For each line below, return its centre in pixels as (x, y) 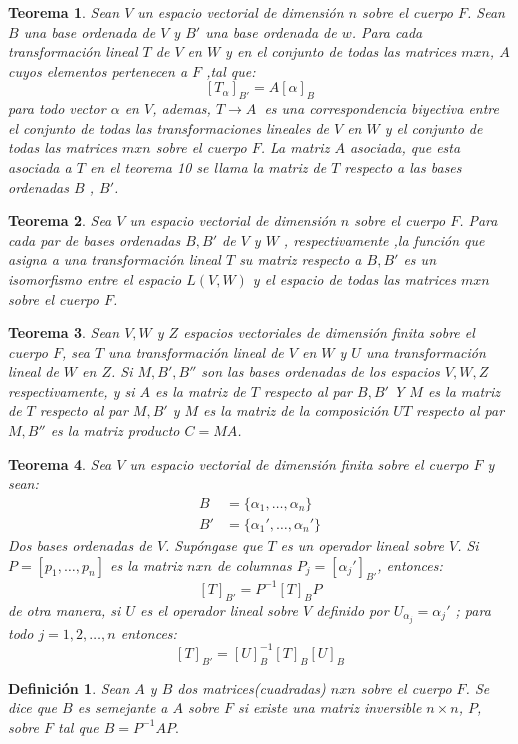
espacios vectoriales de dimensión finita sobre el (329, 332)
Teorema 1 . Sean (64, 12)
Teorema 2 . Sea (60, 220)
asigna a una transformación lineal (114, 259)
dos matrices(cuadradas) (251, 687)
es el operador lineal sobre (218, 609)
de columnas (254, 564)
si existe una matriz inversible (330, 707)
